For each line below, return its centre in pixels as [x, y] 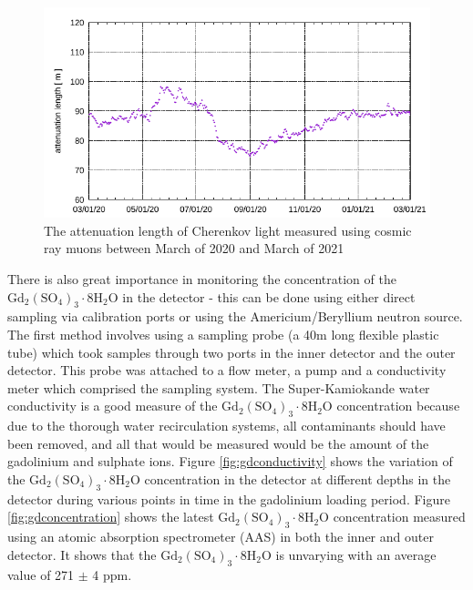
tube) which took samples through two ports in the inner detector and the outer [231, 352]
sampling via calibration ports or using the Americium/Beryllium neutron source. [235, 316]
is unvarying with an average [356, 554]
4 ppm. [112, 574]
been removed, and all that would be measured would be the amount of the [218, 443]
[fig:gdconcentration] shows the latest [111, 517]
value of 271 [41, 574]
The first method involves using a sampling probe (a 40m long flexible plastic [223, 334]
